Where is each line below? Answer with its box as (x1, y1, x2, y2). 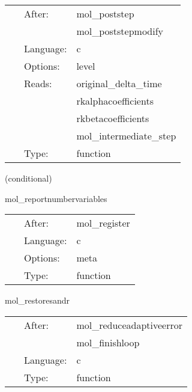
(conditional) (5, 172, 52, 184)
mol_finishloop (76, 335, 140, 349)
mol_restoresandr (5, 294, 70, 307)
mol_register (76, 216, 130, 230)
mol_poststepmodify (76, 24, 164, 38)
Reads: (24, 76, 52, 90)
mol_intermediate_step (76, 129, 176, 142)
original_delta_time (76, 76, 162, 90)
